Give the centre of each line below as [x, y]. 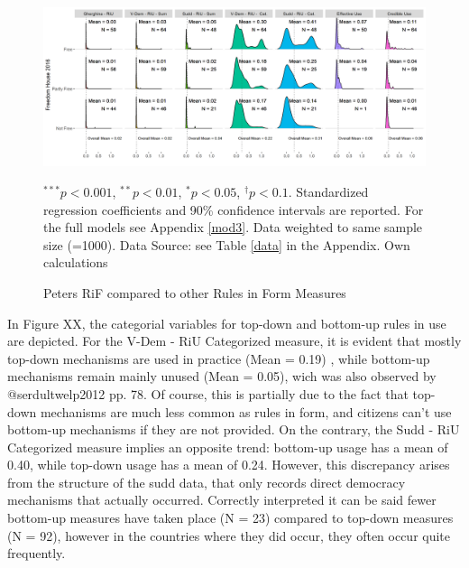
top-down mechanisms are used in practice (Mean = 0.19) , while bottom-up [219, 358]
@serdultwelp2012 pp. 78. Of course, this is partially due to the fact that [208, 393]
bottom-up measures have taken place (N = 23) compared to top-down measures [230, 518]
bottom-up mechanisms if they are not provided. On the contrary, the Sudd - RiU [234, 429]
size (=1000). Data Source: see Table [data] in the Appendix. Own [227, 244]
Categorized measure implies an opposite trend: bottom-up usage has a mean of [228, 447]
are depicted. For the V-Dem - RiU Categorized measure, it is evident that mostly [234, 341]
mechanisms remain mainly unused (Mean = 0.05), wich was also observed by [222, 376]
